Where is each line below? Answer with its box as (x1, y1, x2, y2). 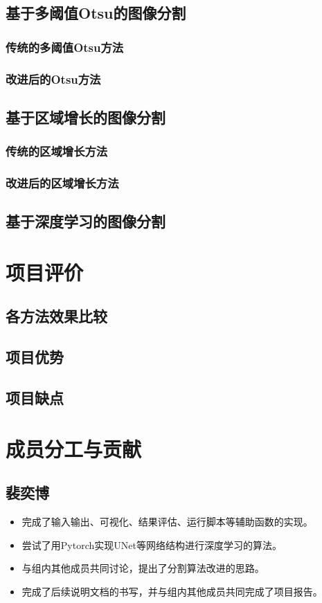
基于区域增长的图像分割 (6, 106, 166, 127)
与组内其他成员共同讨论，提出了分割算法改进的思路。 (21, 561, 265, 575)
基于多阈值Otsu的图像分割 (6, 2, 186, 24)
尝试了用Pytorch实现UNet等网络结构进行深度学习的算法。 (21, 537, 282, 552)
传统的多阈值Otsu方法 (6, 38, 124, 55)
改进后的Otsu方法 (6, 70, 101, 87)
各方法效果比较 (6, 305, 107, 327)
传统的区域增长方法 (6, 143, 108, 160)
